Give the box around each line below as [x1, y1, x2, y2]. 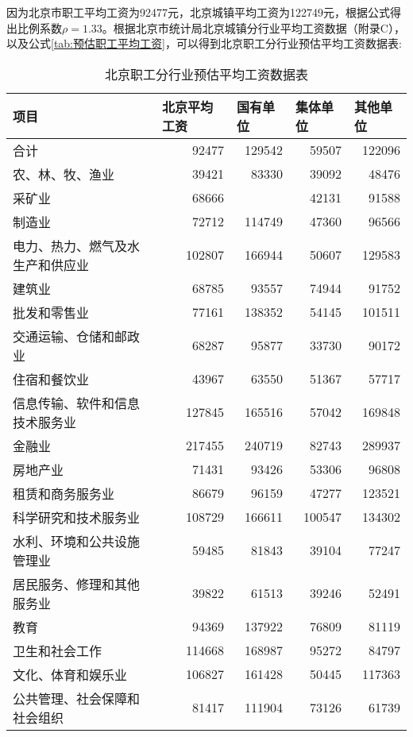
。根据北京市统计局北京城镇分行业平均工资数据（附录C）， [102, 19, 405, 36]
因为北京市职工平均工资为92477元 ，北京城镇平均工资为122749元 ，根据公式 [6, 4, 390, 20]
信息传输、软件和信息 [13, 393, 141, 412]
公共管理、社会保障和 [13, 689, 141, 708]
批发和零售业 [13, 303, 90, 322]
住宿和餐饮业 [13, 369, 90, 388]
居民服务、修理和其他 [13, 574, 141, 593]
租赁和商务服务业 [13, 484, 115, 503]
